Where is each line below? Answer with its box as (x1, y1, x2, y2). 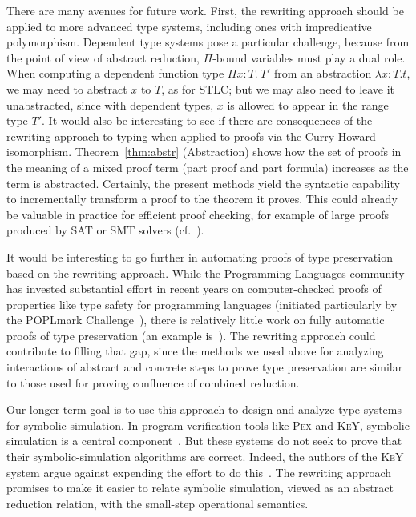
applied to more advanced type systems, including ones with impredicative (6, 18, 372, 34)
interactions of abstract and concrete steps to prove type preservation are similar (6, 359, 403, 375)
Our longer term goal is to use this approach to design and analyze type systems (6, 401, 402, 418)
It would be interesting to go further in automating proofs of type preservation (6, 248, 393, 265)
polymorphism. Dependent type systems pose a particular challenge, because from (6, 34, 410, 50)
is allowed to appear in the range (227, 96, 389, 113)
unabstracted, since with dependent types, (6, 96, 214, 113)
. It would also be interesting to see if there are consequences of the (42, 112, 373, 129)
